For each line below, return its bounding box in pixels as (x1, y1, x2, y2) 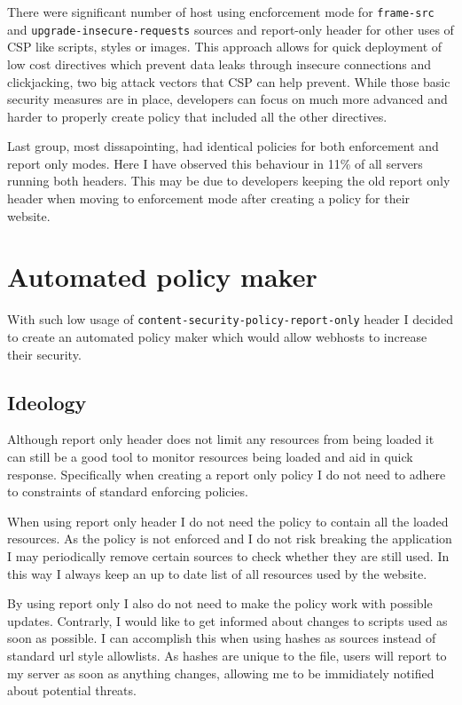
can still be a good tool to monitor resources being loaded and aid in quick (7, 448, 413, 466)
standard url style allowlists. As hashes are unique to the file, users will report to (7, 646, 447, 664)
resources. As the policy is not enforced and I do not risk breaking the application (7, 529, 452, 548)
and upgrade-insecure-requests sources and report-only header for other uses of (7, 20, 454, 38)
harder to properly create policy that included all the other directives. (7, 107, 388, 125)
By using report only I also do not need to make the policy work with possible (7, 594, 433, 613)
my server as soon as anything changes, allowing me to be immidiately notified (7, 663, 435, 682)
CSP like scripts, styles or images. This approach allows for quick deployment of (7, 37, 442, 56)
